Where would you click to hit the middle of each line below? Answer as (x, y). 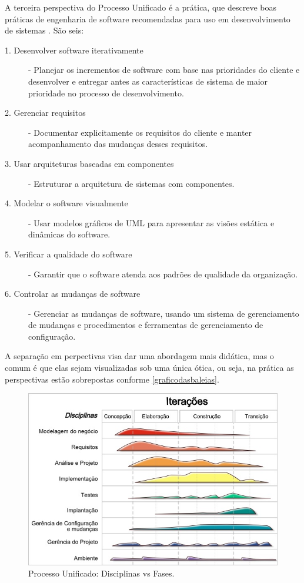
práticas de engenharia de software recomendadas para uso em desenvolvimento (148, 19)
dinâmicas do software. (69, 234)
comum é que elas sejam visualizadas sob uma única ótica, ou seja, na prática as (149, 368)
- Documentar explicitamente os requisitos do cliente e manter (140, 132)
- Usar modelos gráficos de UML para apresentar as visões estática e (151, 222)
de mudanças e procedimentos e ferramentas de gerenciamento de (146, 325)
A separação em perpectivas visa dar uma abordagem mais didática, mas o (139, 356)
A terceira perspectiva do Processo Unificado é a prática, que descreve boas (141, 7)
